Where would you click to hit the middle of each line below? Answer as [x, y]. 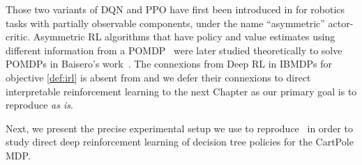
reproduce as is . [39, 105]
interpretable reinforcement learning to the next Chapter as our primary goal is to [181, 91]
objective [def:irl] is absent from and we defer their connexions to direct [158, 77]
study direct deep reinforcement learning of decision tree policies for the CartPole [180, 142]
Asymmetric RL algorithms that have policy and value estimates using [184, 37]
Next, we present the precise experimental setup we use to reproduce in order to [179, 128]
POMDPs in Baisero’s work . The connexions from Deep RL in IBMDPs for [169, 64]
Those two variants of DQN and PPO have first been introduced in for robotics [175, 9]
